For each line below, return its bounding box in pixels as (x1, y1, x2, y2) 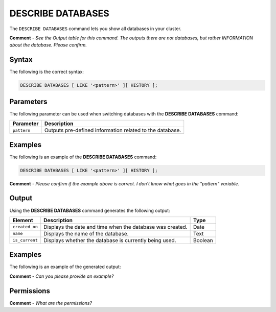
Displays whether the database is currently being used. (43, 236, 176, 244)
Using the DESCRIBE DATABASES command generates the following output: (9, 207, 171, 213)
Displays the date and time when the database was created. (43, 223, 188, 230)
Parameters (9, 97, 48, 106)
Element (12, 217, 33, 224)
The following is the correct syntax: (9, 69, 84, 75)
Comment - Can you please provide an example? (9, 273, 114, 279)
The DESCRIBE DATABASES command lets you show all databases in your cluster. (9, 26, 181, 32)
